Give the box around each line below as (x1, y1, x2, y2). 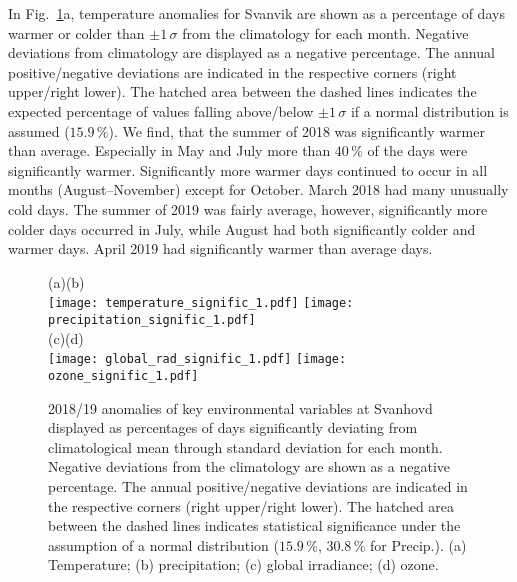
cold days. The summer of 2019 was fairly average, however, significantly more (8, 198, 488, 219)
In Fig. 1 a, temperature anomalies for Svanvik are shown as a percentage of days (8, 3, 505, 23)
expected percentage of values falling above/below (8, 100, 314, 121)
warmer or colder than (8, 22, 145, 43)
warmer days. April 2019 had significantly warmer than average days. (8, 238, 433, 259)
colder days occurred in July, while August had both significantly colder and (8, 218, 476, 239)
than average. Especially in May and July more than (8, 140, 331, 161)
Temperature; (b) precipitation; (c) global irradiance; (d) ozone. (48, 554, 439, 575)
